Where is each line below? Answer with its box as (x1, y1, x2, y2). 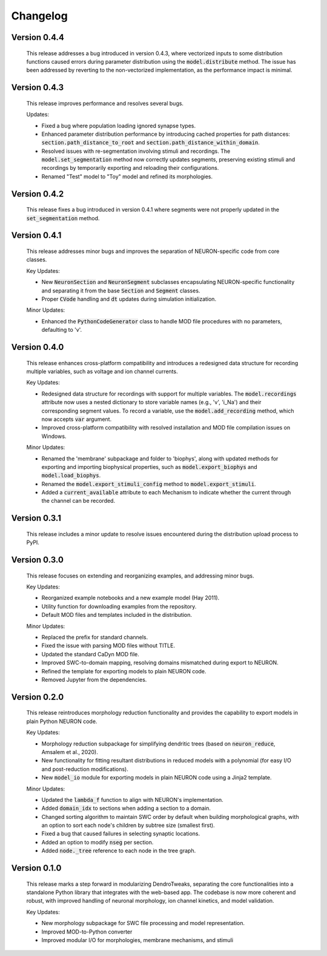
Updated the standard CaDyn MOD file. (41, 650, 139, 658)
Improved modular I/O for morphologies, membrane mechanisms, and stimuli (41, 936, 233, 943)
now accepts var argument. (41, 416, 112, 423)
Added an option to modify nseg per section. (41, 838, 154, 846)
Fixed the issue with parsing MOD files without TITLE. (41, 642, 176, 649)
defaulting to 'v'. (41, 326, 82, 334)
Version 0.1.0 (11, 863, 62, 874)
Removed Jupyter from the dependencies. (41, 676, 147, 683)
